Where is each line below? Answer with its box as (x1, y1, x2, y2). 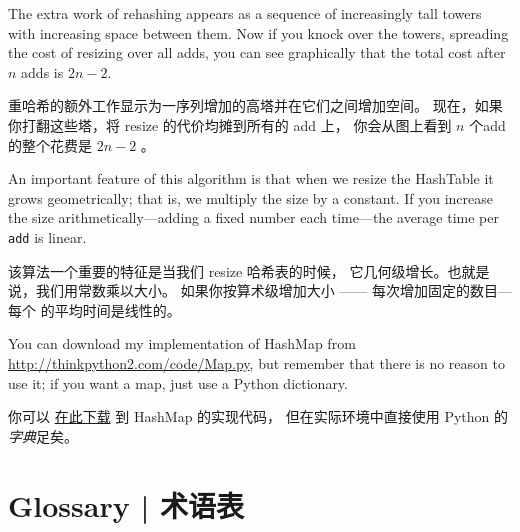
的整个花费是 (8, 134, 92, 155)
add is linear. (8, 226, 87, 247)
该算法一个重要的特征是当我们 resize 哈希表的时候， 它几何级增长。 (8, 260, 448, 281)
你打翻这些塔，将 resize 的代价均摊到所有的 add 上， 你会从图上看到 (8, 114, 452, 135)
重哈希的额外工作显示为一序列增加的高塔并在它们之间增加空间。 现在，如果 (8, 95, 503, 116)
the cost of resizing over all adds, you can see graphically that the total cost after (8, 42, 506, 63)
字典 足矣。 (8, 425, 78, 446)
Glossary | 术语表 (8, 484, 245, 525)
